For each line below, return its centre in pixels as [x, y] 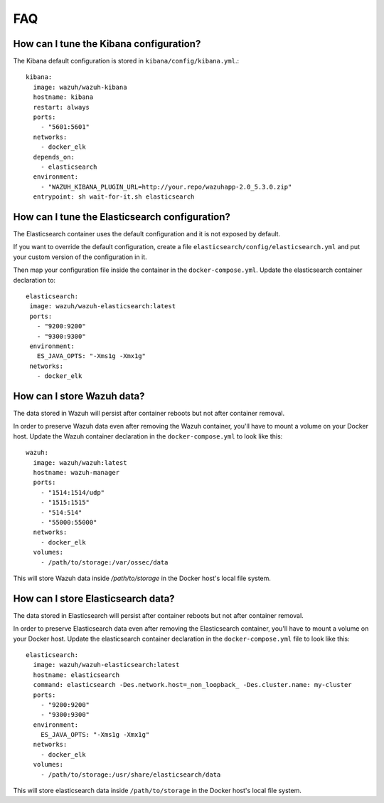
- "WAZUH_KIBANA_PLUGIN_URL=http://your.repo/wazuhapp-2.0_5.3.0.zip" [166, 187]
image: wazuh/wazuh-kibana [80, 87]
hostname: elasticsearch [76, 675]
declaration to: [34, 280]
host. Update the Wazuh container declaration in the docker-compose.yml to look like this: [148, 436]
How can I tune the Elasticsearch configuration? [122, 217]
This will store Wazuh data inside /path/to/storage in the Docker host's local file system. [142, 578]
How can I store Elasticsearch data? [94, 598]
